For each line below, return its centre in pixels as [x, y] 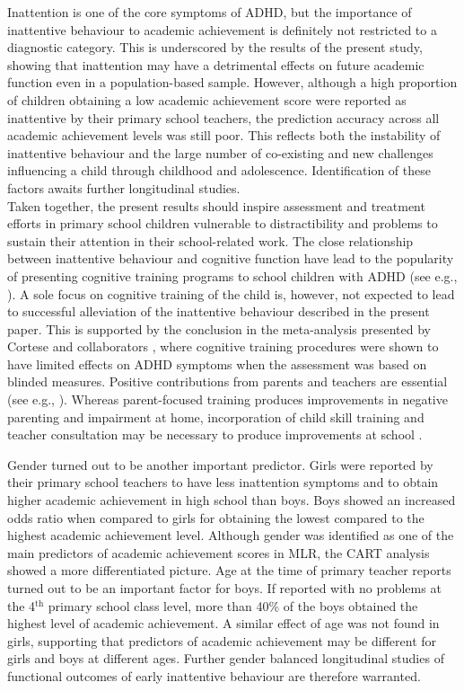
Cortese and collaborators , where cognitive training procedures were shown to [223, 346]
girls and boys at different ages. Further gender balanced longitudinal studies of [226, 658]
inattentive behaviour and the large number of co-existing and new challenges [220, 152]
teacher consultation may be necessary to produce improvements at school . [215, 434]
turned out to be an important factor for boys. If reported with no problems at [224, 588]
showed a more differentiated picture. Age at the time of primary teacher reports [229, 570]
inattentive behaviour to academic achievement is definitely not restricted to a [222, 29]
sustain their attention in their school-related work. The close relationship [210, 240]
